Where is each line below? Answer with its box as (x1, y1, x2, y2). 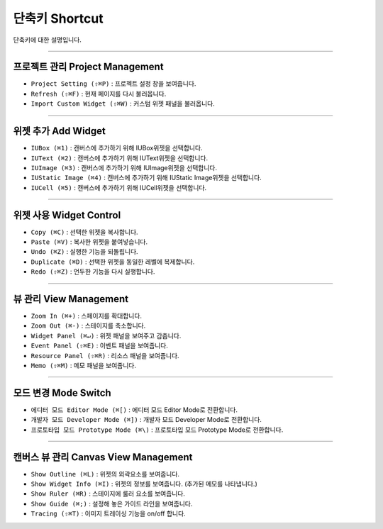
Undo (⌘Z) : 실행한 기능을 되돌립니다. (30, 247, 138, 256)
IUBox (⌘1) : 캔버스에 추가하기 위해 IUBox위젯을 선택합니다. (30, 144, 203, 152)
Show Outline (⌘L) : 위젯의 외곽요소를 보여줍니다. (30, 469, 180, 478)
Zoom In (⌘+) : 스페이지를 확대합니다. (30, 312, 142, 321)
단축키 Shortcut (13, 11, 104, 26)
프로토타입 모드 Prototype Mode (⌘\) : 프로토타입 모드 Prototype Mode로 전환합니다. (30, 425, 284, 434)
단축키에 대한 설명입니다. (13, 35, 82, 44)
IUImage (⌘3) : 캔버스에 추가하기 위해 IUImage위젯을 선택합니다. (30, 163, 218, 172)
